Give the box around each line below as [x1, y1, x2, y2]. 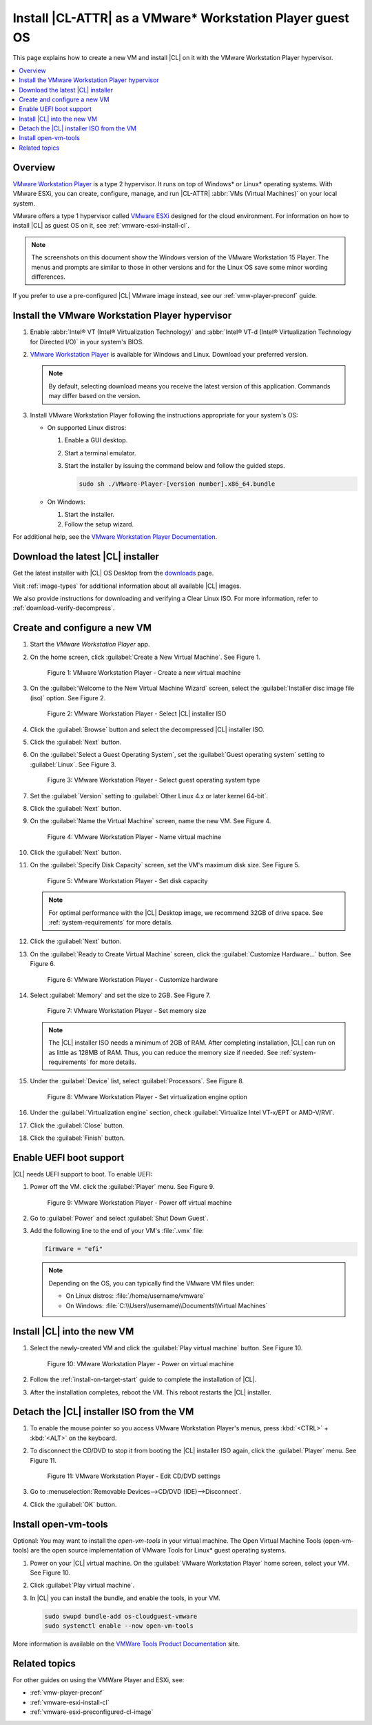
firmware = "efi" [44, 1245, 103, 1253]
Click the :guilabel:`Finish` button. [30, 1134, 125, 1142]
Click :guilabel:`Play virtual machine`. [30, 1581, 135, 1590]
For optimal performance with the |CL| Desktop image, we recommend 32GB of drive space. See [48, 908, 324, 917]
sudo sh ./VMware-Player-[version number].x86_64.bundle [79, 480, 276, 488]
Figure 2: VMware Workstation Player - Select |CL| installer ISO [47, 709, 227, 718]
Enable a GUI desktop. [64, 436, 128, 444]
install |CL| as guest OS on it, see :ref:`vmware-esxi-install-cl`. [12, 221, 189, 230]
